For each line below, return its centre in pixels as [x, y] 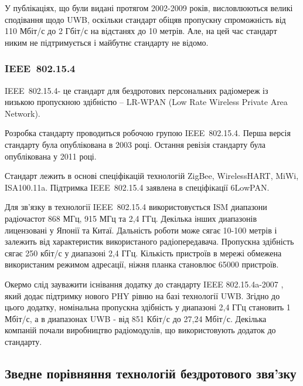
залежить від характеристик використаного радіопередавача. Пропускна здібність [149, 241]
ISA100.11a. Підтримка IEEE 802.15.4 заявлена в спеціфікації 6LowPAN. [137, 187]
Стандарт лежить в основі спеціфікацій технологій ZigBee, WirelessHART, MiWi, [152, 176]
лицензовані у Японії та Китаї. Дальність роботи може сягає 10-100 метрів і [141, 230]
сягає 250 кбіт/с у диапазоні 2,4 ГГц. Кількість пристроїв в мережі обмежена [143, 253]
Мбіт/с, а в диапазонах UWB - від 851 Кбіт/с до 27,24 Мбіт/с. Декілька [136, 318]
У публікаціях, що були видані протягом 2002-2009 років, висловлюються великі [149, 8]
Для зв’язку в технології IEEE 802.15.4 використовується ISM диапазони [136, 207]
